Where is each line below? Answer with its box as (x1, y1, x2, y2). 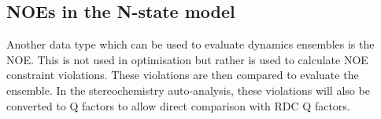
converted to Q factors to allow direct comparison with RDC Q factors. (6, 97, 350, 114)
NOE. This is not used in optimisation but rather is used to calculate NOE (6, 51, 368, 67)
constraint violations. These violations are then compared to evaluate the (6, 67, 359, 83)
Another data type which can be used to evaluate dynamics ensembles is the (6, 36, 375, 52)
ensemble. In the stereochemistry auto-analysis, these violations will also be (6, 81, 370, 98)
